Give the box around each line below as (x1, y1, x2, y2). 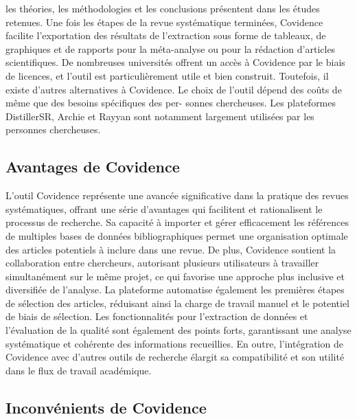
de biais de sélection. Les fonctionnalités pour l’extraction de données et (5, 309, 308, 324)
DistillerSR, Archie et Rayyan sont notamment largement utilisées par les (5, 109, 314, 123)
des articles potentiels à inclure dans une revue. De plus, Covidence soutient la (5, 242, 336, 256)
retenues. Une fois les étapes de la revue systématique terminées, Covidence (5, 14, 323, 29)
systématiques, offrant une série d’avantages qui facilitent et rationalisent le (5, 201, 323, 216)
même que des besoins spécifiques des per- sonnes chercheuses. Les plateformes (5, 95, 336, 110)
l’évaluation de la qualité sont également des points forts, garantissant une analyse (5, 323, 352, 337)
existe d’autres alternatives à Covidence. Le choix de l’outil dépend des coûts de (5, 82, 342, 96)
